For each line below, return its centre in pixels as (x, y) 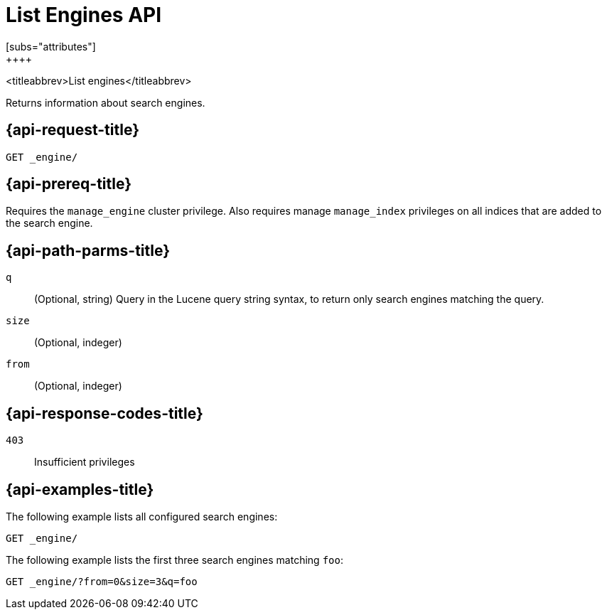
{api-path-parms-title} (88, 250)
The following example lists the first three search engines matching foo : (174, 560)
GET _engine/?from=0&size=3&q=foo (102, 581)
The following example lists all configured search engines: (142, 516)
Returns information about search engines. (106, 102)
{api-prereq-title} (69, 184)
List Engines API (84, 15)
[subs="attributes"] (51, 46)
